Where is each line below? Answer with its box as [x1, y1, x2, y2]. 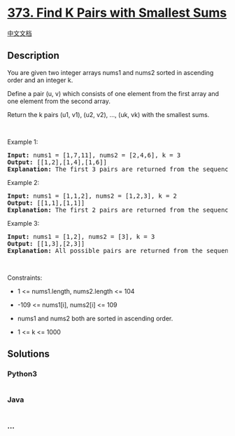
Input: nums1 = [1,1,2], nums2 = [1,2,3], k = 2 [7, 191, 177, 200]
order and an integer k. [7, 76, 73, 84]
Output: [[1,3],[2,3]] [7, 240, 85, 247]
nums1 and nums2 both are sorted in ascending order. [17, 314, 173, 322]
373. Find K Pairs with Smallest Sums [7, 5, 227, 21]
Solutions [7, 348, 50, 360]
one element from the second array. [7, 97, 111, 105]
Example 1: [7, 137, 38, 146]
